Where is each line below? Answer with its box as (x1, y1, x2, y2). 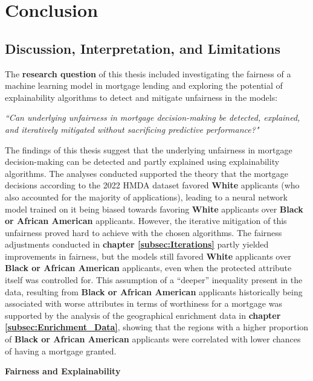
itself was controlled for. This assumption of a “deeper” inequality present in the (5, 274, 303, 286)
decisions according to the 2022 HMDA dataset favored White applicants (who (5, 179, 300, 191)
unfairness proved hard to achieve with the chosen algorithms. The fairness (5, 226, 282, 239)
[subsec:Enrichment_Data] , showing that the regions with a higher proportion (5, 321, 309, 333)
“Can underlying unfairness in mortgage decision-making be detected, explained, (5, 111, 300, 124)
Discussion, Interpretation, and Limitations (5, 39, 281, 57)
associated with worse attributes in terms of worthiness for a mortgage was (5, 297, 282, 310)
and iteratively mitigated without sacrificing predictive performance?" (5, 123, 259, 135)
